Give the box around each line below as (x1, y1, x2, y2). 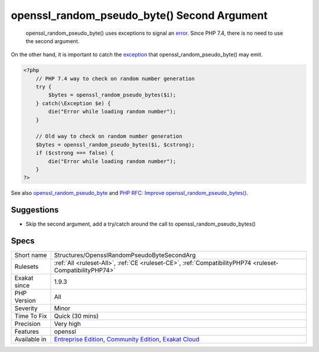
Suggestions (11, 205, 59, 215)
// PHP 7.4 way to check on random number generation (35, 75, 195, 82)
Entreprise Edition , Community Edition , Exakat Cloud (54, 335, 200, 344)
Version (14, 296, 36, 305)
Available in (14, 335, 47, 344)
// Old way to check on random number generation (35, 133, 183, 140)
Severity (14, 304, 38, 312)
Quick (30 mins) (54, 312, 99, 320)
